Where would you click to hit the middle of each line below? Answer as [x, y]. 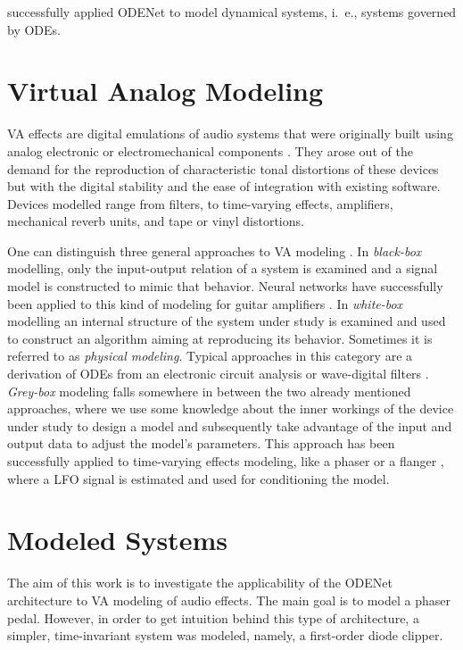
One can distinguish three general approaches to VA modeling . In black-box [215, 250]
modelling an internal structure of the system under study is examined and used [227, 321]
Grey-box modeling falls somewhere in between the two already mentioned [209, 391]
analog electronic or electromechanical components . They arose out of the [210, 150]
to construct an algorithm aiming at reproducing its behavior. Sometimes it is [220, 338]
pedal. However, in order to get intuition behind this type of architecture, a [213, 617]
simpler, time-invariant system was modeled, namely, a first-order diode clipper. [225, 635]
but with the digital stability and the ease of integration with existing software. [224, 186]
